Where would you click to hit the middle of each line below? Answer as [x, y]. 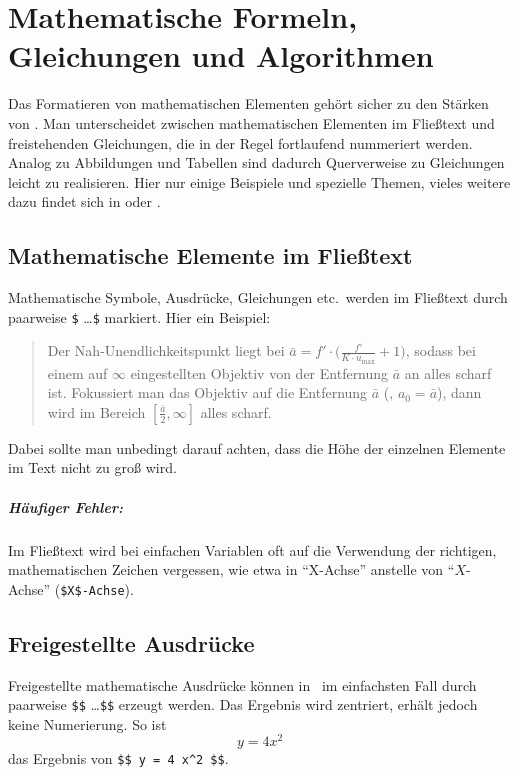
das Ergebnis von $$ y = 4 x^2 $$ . [118, 758]
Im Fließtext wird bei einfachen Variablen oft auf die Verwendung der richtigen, [252, 549]
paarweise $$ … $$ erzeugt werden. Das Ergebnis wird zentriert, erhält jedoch [243, 704]
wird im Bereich [96, 411]
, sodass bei [440, 350]
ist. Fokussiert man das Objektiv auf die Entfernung [207, 392]
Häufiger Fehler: [65, 506]
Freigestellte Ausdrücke [131, 642]
